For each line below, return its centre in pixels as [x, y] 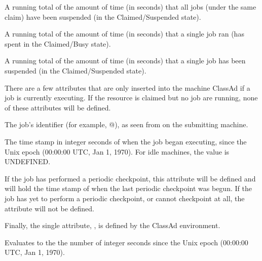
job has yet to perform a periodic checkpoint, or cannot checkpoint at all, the [125, 198]
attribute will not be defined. [50, 208]
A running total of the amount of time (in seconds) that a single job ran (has [124, 34]
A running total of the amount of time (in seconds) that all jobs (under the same [130, 7]
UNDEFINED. [28, 161]
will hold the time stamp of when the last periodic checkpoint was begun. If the [128, 188]
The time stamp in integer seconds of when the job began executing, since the [126, 141]
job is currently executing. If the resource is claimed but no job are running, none [131, 98]
